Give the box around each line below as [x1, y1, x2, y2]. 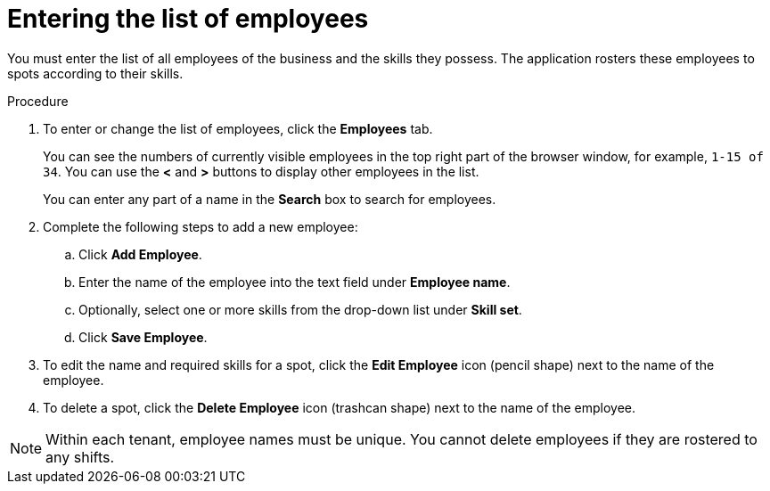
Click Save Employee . [78, 329, 208, 345]
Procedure [7, 93, 69, 109]
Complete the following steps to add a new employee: [43, 218, 358, 234]
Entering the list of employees [7, 4, 369, 34]
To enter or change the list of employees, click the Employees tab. [43, 120, 433, 136]
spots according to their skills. [7, 65, 184, 81]
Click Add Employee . [78, 246, 202, 262]
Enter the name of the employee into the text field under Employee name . [78, 274, 511, 290]
